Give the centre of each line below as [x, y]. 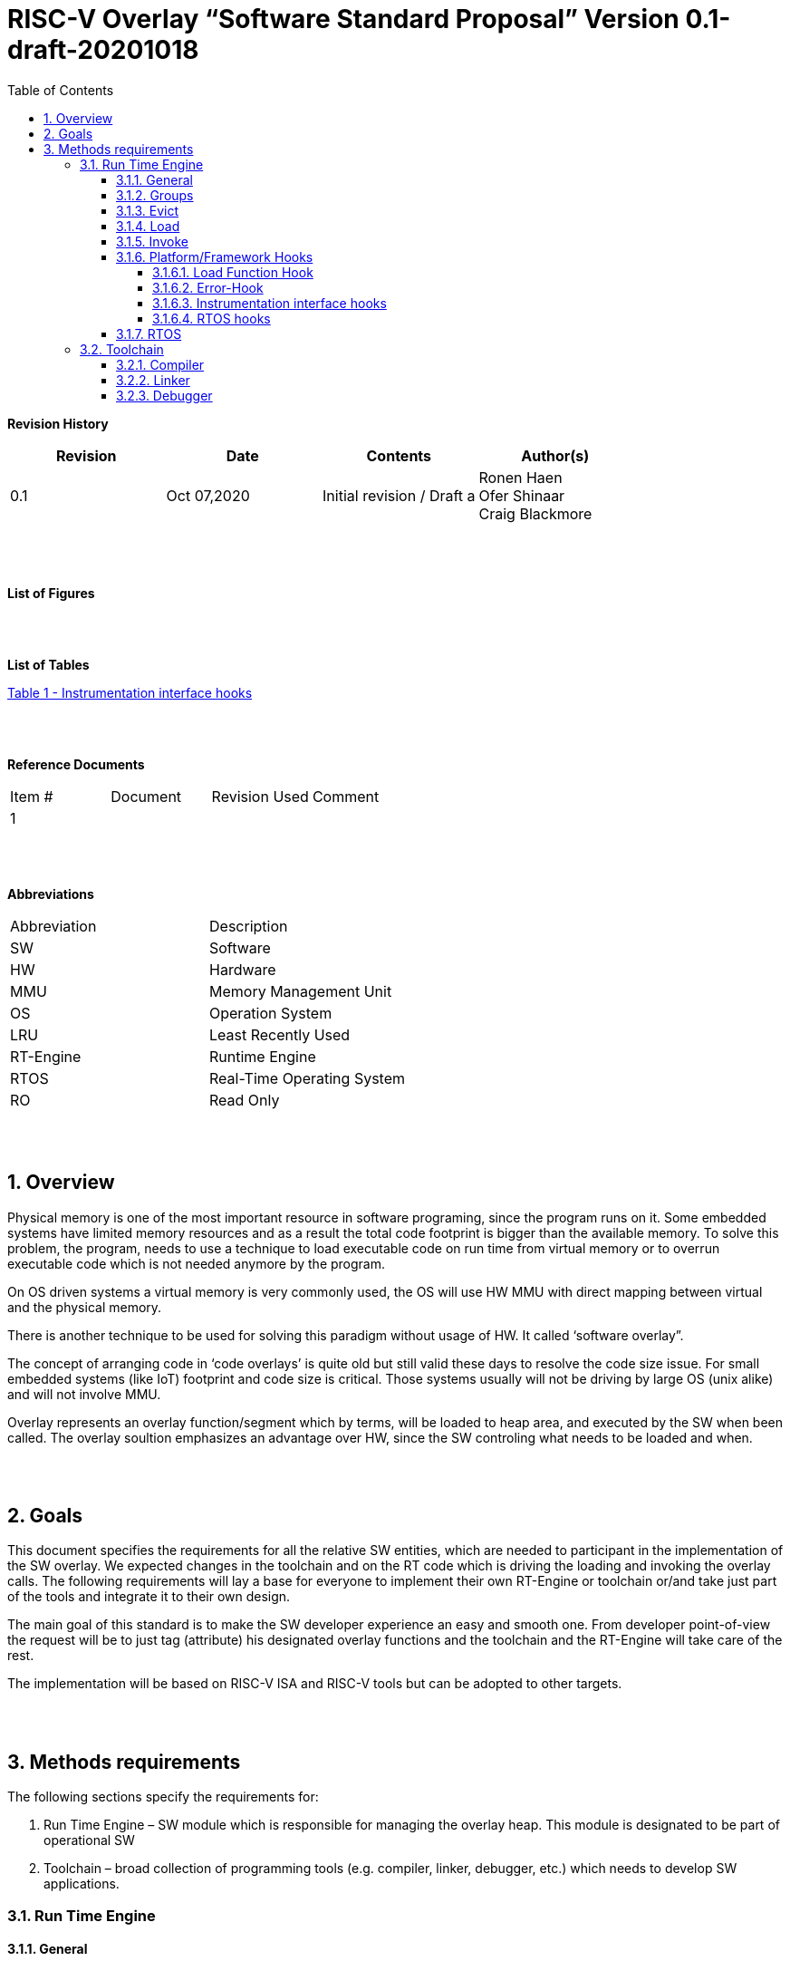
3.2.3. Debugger [164, 395]
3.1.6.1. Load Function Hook [233, 272]
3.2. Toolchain [122, 349]
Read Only [245, 1100]
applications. [82, 1884]
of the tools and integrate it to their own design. [149, 1597]
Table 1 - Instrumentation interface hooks [130, 692]
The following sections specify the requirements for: [163, 1797]
